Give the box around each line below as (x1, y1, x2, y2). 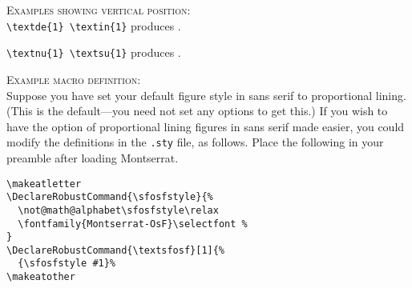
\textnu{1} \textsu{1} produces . (6, 44, 181, 61)
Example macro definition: (6, 70, 141, 87)
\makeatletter (6, 178, 82, 190)
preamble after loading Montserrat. (6, 149, 179, 166)
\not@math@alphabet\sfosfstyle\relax (18, 204, 219, 216)
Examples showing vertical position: (6, 2, 191, 18)
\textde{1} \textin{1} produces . (6, 17, 181, 34)
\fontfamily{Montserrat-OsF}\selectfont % (18, 218, 248, 230)
